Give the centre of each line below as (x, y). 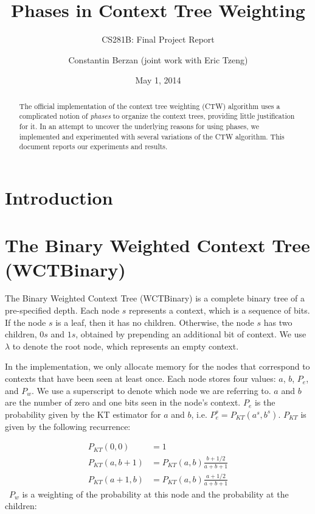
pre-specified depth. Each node (62, 310)
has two (278, 322)
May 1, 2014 (158, 80)
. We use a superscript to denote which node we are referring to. (151, 390)
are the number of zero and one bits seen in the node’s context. (123, 402)
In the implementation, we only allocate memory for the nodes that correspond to (157, 366)
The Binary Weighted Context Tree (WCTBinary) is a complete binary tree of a (155, 298)
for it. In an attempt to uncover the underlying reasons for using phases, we (139, 126)
